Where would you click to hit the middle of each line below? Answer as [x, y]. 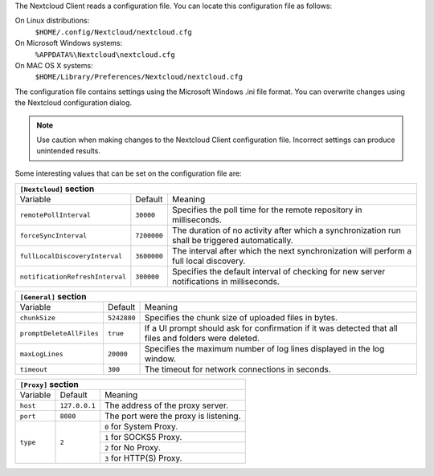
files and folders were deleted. [203, 339]
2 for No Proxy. [133, 448]
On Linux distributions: [52, 21]
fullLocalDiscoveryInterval [71, 256]
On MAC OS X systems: [54, 65]
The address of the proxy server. [167, 405]
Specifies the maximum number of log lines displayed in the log [265, 349]
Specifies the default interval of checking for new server [278, 271]
